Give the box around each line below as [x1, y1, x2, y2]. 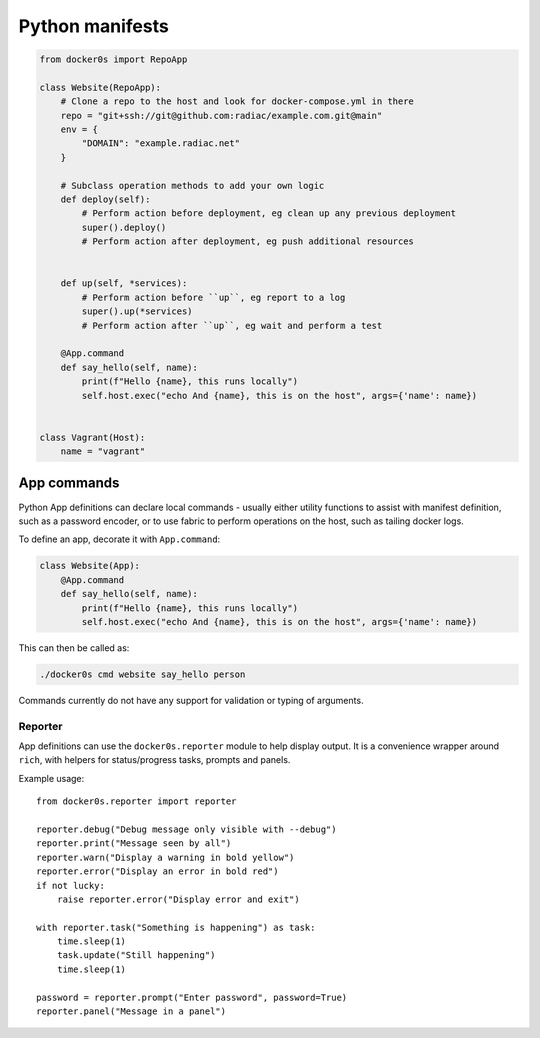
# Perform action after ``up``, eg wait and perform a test [81, 320, 383, 331]
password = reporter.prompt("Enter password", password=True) [36, 991, 348, 1003]
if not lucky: [36, 880, 105, 891]
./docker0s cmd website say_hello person [39, 668, 246, 680]
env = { [60, 124, 99, 135]
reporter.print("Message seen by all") [36, 838, 232, 849]
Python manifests [18, 15, 169, 37]
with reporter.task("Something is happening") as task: [36, 921, 316, 933]
